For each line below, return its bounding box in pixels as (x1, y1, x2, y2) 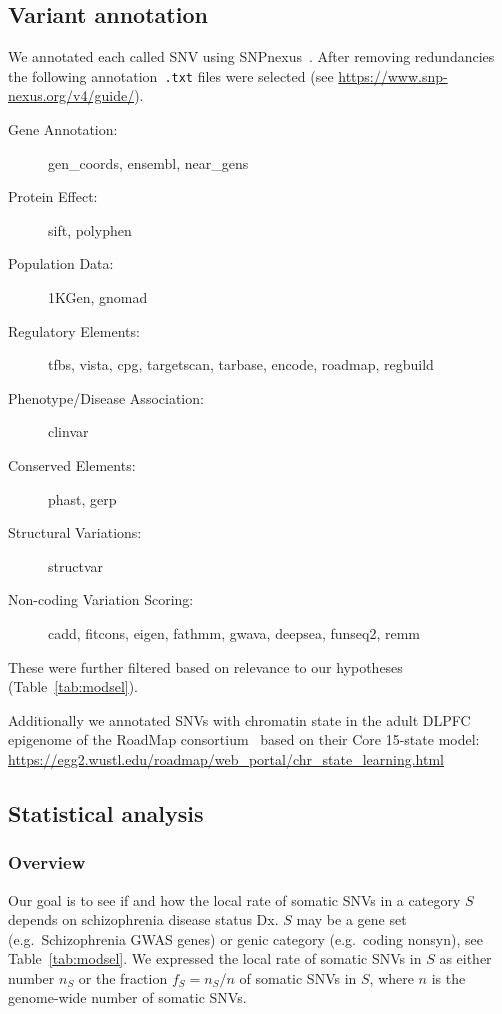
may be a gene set (296, 909, 407, 930)
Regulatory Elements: (8, 320, 140, 341)
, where (369, 967, 414, 988)
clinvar (48, 421, 89, 442)
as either (439, 948, 492, 969)
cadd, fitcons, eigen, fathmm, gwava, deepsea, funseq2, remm (48, 622, 421, 643)
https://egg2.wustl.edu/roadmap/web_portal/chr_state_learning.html (8, 748, 445, 769)
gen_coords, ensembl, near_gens (48, 152, 249, 173)
